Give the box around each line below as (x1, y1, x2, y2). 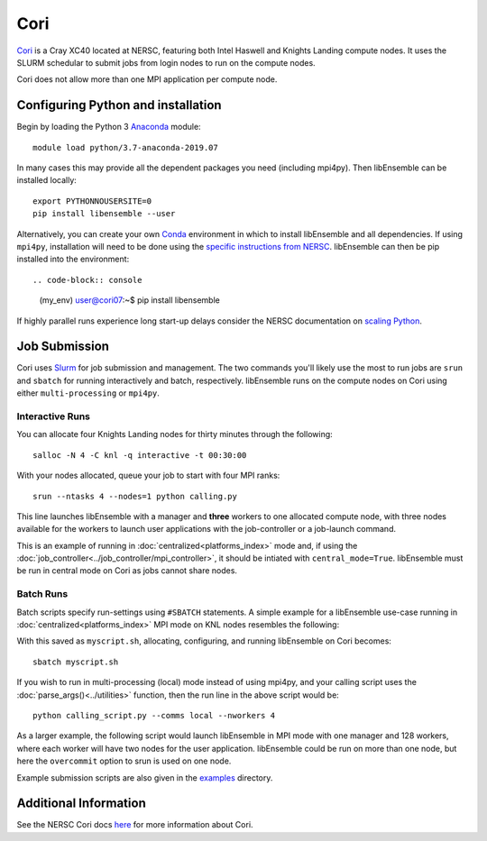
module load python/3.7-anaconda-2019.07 (32, 142, 218, 152)
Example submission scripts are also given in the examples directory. (16, 772, 273, 783)
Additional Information (16, 796, 146, 811)
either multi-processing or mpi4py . (16, 388, 160, 398)
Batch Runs (16, 588, 69, 600)
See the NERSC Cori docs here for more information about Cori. (16, 819, 253, 830)
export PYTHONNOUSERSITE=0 (32, 196, 152, 206)
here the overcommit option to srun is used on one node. (16, 755, 232, 766)
